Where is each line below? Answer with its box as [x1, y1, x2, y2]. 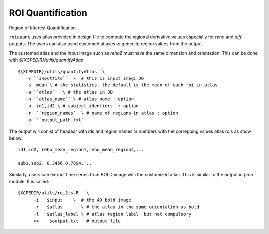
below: [9, 135, 23, 141]
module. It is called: [9, 178, 49, 184]
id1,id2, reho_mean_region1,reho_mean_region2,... [18, 147, 144, 153]
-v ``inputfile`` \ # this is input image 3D [25, 75, 144, 81]
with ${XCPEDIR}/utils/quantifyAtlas [9, 57, 83, 63]
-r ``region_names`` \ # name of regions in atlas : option [25, 110, 179, 116]
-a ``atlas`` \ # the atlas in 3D [25, 89, 113, 95]
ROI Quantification [9, 7, 87, 18]
